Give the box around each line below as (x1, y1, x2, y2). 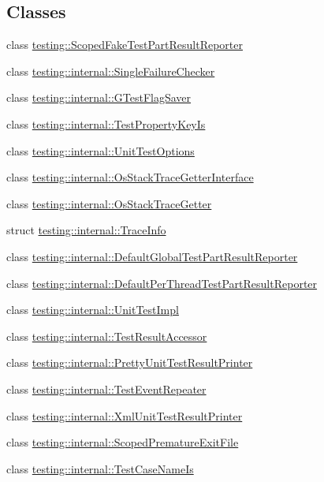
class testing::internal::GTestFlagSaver (6, 89, 192, 106)
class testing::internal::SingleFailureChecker (6, 62, 215, 79)
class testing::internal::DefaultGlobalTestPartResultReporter (6, 248, 298, 264)
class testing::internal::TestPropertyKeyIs (6, 115, 206, 132)
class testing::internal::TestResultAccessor (6, 327, 207, 344)
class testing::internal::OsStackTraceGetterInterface (6, 169, 254, 185)
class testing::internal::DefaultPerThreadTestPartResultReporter (6, 275, 318, 291)
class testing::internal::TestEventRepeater (6, 380, 207, 397)
